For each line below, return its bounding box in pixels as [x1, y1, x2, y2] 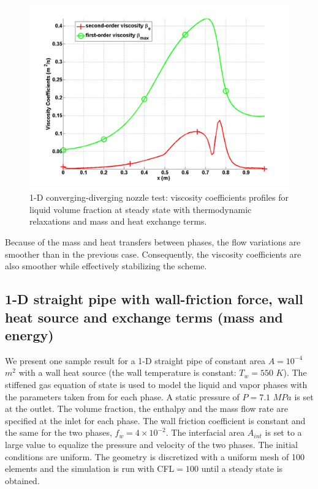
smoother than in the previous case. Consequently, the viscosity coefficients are [5, 247, 301, 260]
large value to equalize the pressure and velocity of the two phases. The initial [5, 438, 298, 450]
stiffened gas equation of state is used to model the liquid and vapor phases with [5, 378, 308, 390]
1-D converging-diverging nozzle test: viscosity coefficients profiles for [29, 191, 289, 204]
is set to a [265, 426, 302, 439]
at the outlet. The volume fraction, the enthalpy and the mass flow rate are [5, 402, 288, 415]
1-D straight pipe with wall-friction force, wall [5, 289, 303, 308]
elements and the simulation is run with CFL [5, 462, 175, 475]
